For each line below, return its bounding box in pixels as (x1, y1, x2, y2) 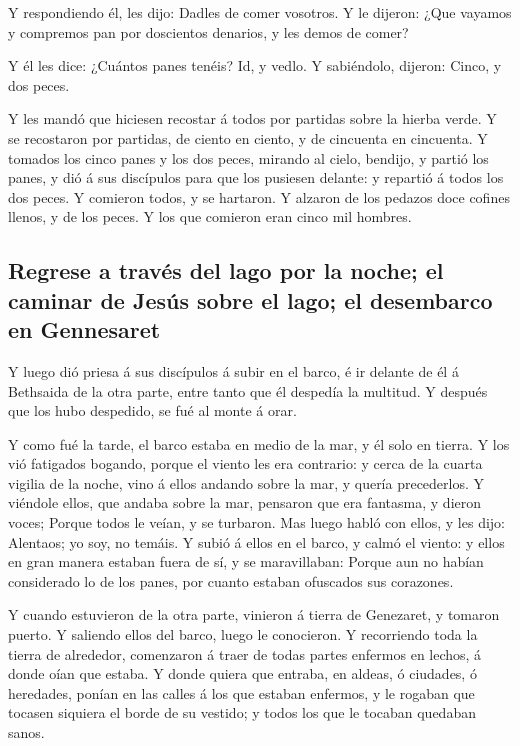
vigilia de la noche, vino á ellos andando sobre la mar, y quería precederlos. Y (8, 472, 485, 493)
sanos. (8, 722, 45, 743)
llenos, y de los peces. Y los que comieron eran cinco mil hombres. (8, 206, 412, 227)
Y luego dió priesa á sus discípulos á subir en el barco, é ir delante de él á (8, 360, 459, 381)
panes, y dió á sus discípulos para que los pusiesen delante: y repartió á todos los (8, 167, 504, 188)
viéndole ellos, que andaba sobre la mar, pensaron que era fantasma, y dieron (8, 492, 482, 513)
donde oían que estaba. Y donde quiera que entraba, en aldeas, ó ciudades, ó (8, 663, 477, 684)
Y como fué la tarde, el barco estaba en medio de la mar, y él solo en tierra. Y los (8, 433, 510, 454)
